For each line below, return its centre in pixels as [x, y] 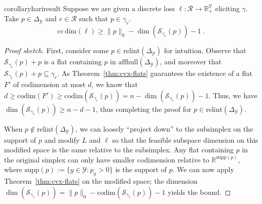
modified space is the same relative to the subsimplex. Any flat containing [119, 150]
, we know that [115, 84]
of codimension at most [49, 84]
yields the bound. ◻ [199, 192]
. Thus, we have [233, 95]
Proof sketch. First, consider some [57, 50]
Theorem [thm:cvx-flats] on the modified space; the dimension [101, 181]
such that [94, 18]
